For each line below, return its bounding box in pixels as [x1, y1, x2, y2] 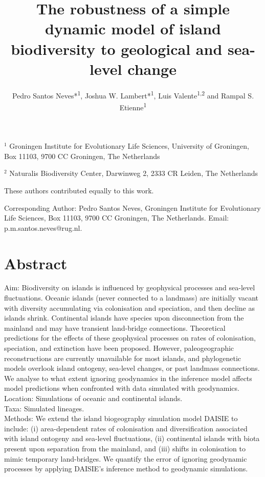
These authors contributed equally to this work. [4, 185, 154, 195]
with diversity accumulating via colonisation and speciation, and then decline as [4, 302, 255, 313]
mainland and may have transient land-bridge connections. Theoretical [4, 322, 226, 333]
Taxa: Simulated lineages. [4, 403, 84, 413]
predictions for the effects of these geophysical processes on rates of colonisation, [4, 332, 256, 343]
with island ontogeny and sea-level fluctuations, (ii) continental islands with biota [4, 433, 260, 444]
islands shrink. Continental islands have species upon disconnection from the [4, 312, 244, 323]
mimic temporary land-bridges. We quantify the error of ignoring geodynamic [4, 453, 247, 464]
